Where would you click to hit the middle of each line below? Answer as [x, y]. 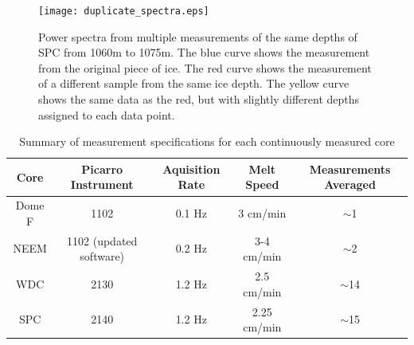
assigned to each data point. [107, 114]
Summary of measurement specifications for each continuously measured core [207, 141]
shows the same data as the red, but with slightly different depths [199, 99]
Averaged [350, 184]
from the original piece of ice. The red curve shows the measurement [205, 67]
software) [102, 256]
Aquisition [191, 169]
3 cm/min [262, 213]
